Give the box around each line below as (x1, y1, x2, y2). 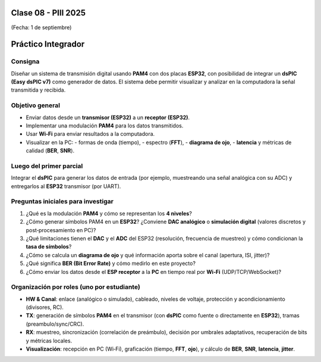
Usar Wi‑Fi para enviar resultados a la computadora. (26, 130, 155, 138)
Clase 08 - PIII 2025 (11, 8, 86, 18)
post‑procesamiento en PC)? (26, 226, 96, 233)
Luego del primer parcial (11, 161, 83, 170)
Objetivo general (11, 101, 61, 110)
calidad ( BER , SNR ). (26, 147, 74, 154)
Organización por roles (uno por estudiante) (11, 283, 141, 291)
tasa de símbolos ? (26, 243, 72, 250)
